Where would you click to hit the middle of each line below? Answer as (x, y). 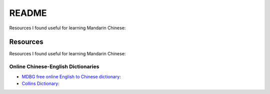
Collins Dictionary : (40, 83)
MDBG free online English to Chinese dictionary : (71, 77)
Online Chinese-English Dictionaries (54, 67)
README (28, 13)
